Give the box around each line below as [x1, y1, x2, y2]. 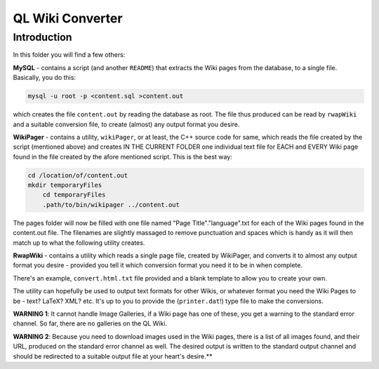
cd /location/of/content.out [27, 171, 128, 179]
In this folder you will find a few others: [13, 51, 126, 59]
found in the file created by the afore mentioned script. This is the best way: [13, 152, 233, 161]
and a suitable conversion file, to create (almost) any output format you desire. [13, 120, 240, 128]
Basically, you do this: [13, 74, 77, 82]
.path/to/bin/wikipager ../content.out [42, 201, 180, 208]
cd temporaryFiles [42, 191, 106, 199]
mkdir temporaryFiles [27, 181, 102, 189]
